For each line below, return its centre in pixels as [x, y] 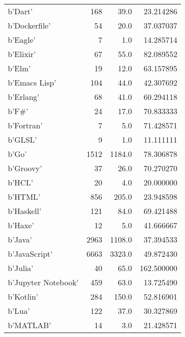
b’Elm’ [19, 68]
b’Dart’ [20, 11]
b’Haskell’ [25, 211]
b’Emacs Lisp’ [32, 82]
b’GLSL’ [23, 139]
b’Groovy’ [25, 168]
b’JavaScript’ [30, 254]
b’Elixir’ [22, 54]
